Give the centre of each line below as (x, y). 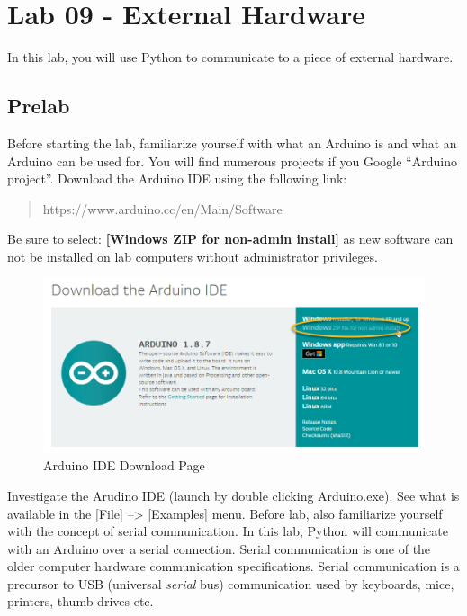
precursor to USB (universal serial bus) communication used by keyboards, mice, (231, 583)
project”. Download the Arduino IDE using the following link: (177, 179)
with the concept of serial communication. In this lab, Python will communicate (228, 531)
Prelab (39, 106)
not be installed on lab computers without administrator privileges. (193, 256)
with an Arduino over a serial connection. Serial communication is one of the (219, 548)
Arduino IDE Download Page (124, 465)
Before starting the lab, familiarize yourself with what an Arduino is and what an (232, 143)
